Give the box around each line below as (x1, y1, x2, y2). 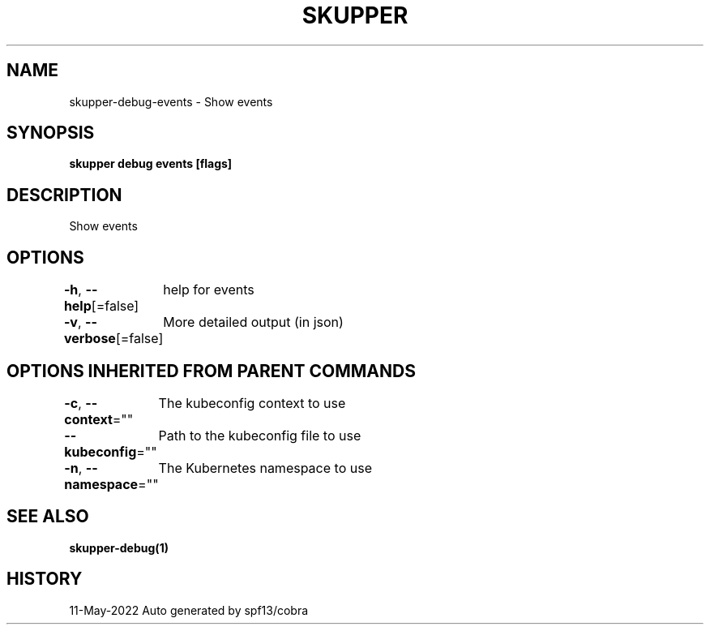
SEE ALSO (6, 506, 89, 527)
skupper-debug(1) (69, 540, 169, 555)
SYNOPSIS (6, 122, 95, 144)
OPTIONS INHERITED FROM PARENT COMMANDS (6, 360, 416, 381)
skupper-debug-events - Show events (69, 94, 273, 109)
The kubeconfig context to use (158, 394, 346, 411)
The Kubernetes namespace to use (158, 459, 372, 476)
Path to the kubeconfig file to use (158, 427, 361, 444)
